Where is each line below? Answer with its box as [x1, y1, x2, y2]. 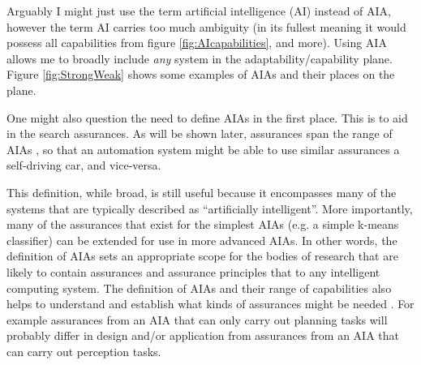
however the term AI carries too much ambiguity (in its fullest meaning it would [6, 18, 406, 35]
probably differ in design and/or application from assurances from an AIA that [6, 327, 399, 344]
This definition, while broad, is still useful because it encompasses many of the [6, 183, 397, 200]
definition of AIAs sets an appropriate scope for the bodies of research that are [6, 247, 398, 264]
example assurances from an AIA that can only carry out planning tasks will [6, 311, 388, 328]
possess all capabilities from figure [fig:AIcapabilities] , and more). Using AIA [6, 34, 387, 51]
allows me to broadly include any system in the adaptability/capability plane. [6, 49, 393, 67]
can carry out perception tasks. [6, 342, 161, 359]
